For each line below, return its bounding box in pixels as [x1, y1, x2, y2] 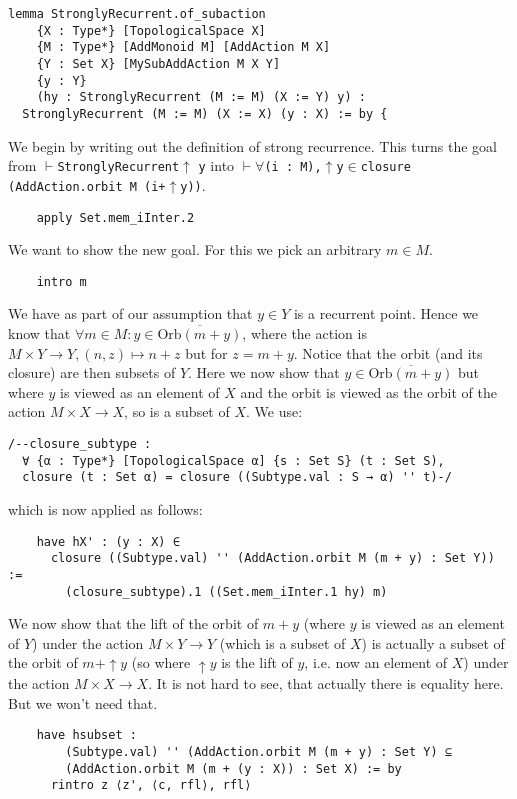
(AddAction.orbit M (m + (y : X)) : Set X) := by [65, 761, 402, 776]
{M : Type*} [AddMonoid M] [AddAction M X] [36, 40, 331, 55]
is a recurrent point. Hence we [293, 303, 479, 324]
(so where [131, 652, 191, 673]
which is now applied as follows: [8, 498, 203, 519]
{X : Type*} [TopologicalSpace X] [36, 23, 266, 38]
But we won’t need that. [8, 692, 158, 713]
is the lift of [221, 652, 293, 673]
